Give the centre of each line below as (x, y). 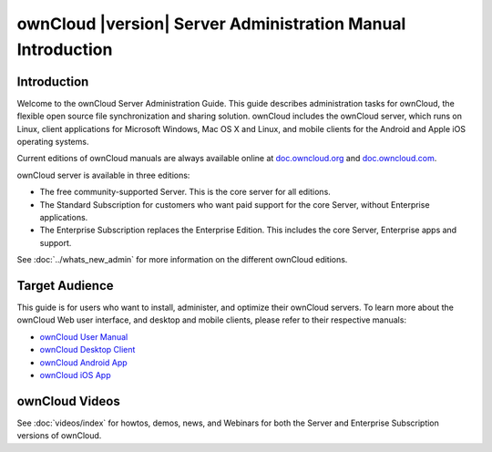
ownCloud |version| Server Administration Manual (211, 24)
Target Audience (65, 286)
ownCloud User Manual (84, 336)
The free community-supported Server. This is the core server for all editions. (185, 192)
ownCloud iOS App (75, 375)
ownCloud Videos (68, 401)
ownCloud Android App (83, 362)
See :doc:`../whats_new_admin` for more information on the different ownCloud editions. (182, 260)
